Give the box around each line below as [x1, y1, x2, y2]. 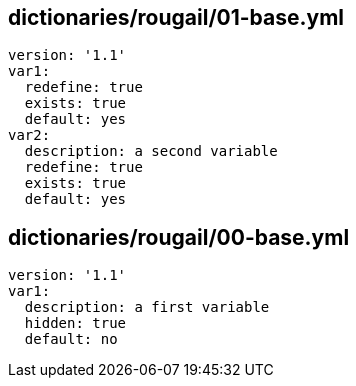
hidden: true [24, 315, 127, 332]
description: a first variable [24, 299, 270, 316]
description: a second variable [24, 143, 278, 160]
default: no [24, 331, 118, 348]
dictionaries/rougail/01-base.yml [8, 5, 345, 30]
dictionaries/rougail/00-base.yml [8, 224, 350, 250]
